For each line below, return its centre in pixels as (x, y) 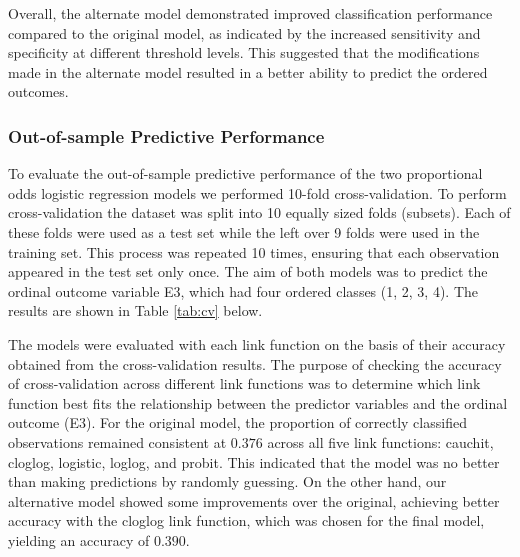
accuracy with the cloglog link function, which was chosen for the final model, (246, 520)
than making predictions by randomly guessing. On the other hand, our (227, 481)
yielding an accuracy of (79, 539)
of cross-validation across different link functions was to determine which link (244, 383)
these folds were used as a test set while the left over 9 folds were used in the (244, 231)
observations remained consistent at (117, 441)
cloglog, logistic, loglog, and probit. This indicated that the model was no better (254, 461)
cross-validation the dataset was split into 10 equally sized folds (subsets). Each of (259, 212)
